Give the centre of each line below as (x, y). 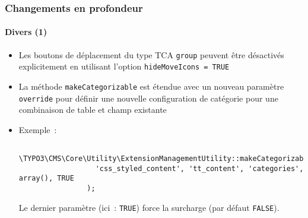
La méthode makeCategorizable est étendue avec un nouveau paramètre (151, 86)
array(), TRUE (46, 178)
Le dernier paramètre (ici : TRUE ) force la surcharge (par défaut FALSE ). (149, 207)
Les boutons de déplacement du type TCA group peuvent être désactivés (151, 54)
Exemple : (38, 129)
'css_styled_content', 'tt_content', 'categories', (199, 168)
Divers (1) (26, 32)
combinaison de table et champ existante (93, 110)
